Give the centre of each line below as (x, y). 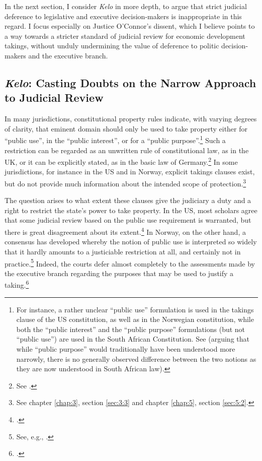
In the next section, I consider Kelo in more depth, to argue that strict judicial (126, 6)
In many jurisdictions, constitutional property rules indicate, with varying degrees (131, 119)
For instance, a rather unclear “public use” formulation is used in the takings (135, 309)
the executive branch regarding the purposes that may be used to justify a (119, 273)
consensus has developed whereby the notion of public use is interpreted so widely (131, 242)
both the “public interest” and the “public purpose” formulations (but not (131, 329)
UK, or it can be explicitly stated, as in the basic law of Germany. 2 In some (121, 161)
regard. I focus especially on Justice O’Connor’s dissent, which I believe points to (130, 26)
